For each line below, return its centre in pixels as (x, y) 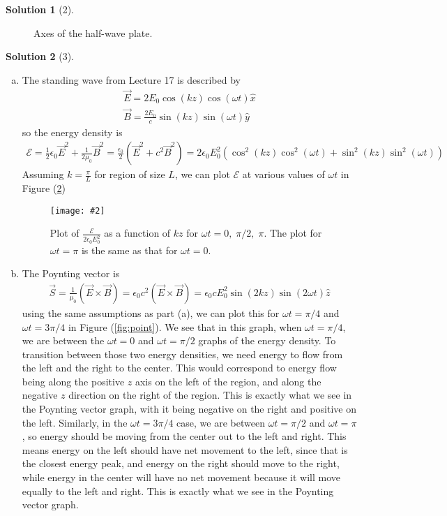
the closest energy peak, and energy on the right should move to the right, (181, 463)
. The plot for (293, 233)
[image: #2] (77, 211)
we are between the (63, 340)
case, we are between (221, 422)
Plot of (65, 233)
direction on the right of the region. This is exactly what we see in (210, 395)
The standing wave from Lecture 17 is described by (131, 79)
